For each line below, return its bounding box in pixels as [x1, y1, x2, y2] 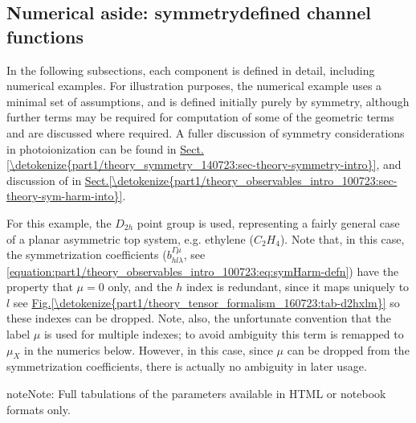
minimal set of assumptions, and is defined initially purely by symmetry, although [6, 92, 410, 109]
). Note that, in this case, [279, 230, 405, 247]
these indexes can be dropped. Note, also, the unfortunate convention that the [6, 310, 392, 326]
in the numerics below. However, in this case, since [24, 341, 273, 358]
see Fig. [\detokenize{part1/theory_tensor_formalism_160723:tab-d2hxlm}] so [13, 294, 400, 310]
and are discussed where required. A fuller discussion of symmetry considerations [6, 124, 405, 141]
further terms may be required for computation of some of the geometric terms [6, 109, 394, 125]
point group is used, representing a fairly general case [137, 214, 400, 231]
